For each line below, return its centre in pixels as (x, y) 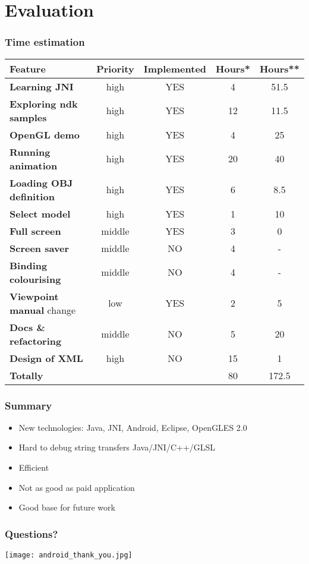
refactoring (36, 341)
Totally (26, 375)
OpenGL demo (45, 134)
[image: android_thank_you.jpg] (69, 555)
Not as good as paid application (77, 487)
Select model (40, 213)
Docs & (27, 327)
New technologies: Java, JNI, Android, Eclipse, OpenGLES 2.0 (133, 427)
